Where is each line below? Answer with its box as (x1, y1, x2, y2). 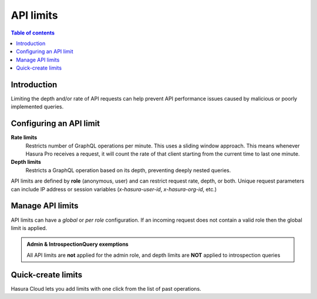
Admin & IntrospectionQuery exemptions (26, 240, 129, 248)
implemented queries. (11, 103, 64, 111)
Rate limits (11, 134, 38, 141)
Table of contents (11, 29, 55, 36)
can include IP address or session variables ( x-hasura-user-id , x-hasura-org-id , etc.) (11, 185, 217, 193)
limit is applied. (11, 224, 48, 231)
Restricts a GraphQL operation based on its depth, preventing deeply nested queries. (25, 167, 231, 174)
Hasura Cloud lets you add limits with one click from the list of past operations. (11, 285, 202, 292)
